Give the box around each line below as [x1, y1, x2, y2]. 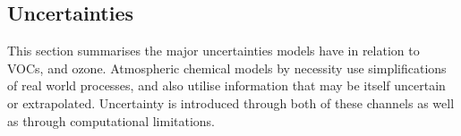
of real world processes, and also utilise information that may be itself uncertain [7, 76, 446, 95]
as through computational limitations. [7, 111, 216, 130]
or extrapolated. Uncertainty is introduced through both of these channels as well [7, 93, 455, 112]
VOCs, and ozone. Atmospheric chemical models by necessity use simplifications [7, 58, 447, 77]
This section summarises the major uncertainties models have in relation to [7, 41, 420, 60]
